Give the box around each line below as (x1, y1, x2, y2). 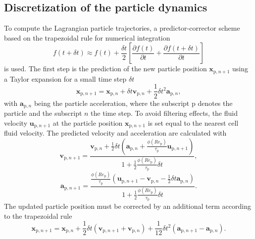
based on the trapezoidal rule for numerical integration (4, 32, 170, 43)
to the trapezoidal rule (4, 210, 72, 221)
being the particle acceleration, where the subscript (34, 97, 190, 108)
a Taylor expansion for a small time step (4, 73, 127, 84)
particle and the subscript (4, 107, 82, 118)
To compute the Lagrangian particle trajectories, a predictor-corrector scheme (4, 23, 240, 33)
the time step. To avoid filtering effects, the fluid (91, 107, 238, 118)
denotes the (198, 97, 233, 108)
